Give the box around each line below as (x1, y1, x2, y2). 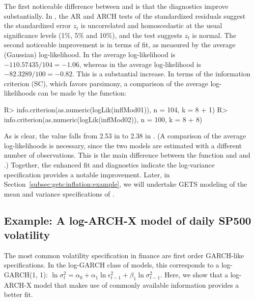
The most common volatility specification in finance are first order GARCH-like (4, 250, 244, 260)
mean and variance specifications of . (4, 188, 114, 199)
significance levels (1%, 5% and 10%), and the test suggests (4, 30, 182, 40)
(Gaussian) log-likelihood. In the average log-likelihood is (4, 49, 175, 59)
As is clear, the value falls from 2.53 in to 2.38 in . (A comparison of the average (4, 131, 246, 141)
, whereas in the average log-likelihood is (79, 59, 201, 69)
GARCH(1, (4, 269, 38, 280)
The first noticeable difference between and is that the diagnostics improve (4, 1, 228, 11)
